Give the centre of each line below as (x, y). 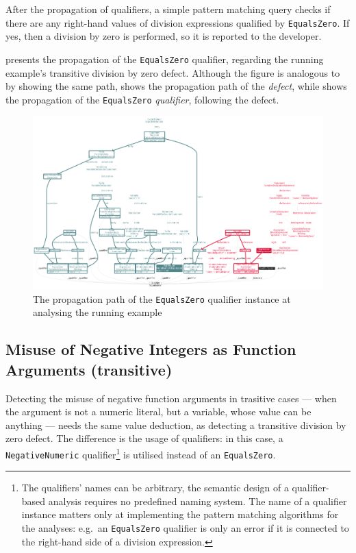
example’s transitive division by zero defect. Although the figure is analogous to (173, 72)
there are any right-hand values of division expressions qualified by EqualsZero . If (178, 22)
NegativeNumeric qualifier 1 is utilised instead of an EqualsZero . (141, 453)
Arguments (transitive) (89, 369)
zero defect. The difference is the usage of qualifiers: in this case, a (144, 438)
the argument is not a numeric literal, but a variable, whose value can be (158, 411)
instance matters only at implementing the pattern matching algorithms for (180, 514)
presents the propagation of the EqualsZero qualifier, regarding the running (165, 59)
